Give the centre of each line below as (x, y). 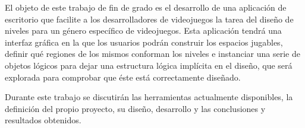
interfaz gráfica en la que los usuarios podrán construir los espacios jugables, (144, 42)
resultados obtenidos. (43, 120)
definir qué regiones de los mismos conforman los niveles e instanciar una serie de (152, 54)
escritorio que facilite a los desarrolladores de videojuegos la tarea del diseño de (149, 19)
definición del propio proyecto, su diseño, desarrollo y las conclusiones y (135, 108)
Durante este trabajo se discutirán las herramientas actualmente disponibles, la (149, 97)
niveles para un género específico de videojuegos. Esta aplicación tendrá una (143, 31)
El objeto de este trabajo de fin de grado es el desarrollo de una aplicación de (146, 7)
